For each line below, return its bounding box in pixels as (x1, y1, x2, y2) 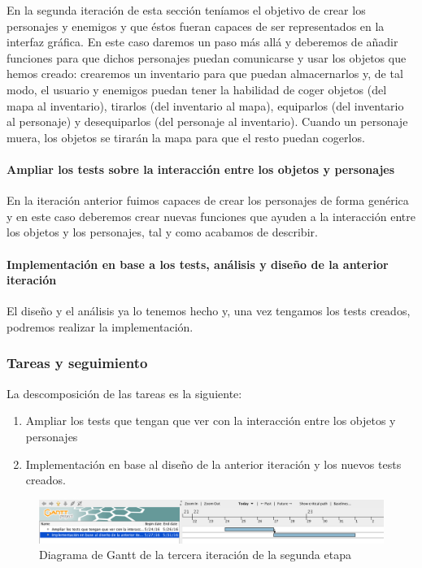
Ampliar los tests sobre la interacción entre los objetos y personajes (7, 160, 395, 177)
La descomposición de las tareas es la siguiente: (7, 384, 242, 401)
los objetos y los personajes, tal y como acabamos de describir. (7, 223, 318, 241)
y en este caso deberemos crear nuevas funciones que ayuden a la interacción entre (7, 207, 415, 224)
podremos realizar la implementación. (7, 318, 194, 335)
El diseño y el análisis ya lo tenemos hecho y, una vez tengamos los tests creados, (7, 302, 411, 319)
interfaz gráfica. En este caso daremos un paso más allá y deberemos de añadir (7, 33, 398, 50)
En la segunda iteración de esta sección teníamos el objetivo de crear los (7, 2, 366, 18)
